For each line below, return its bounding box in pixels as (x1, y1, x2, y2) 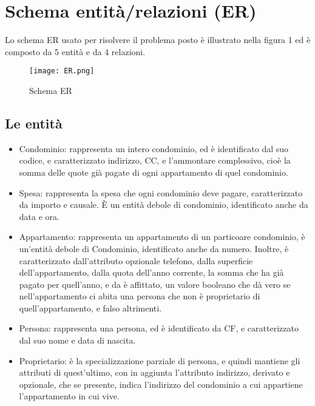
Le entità (5, 113, 63, 132)
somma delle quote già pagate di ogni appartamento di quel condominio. (19, 165, 288, 178)
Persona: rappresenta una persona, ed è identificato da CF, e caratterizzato (19, 322, 299, 334)
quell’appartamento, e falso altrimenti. (19, 301, 162, 314)
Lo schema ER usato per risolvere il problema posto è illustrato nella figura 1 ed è (5, 33, 311, 46)
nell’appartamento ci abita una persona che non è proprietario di (19, 290, 260, 302)
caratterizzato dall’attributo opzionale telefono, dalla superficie (19, 254, 253, 267)
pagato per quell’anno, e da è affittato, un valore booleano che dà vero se (19, 278, 291, 290)
